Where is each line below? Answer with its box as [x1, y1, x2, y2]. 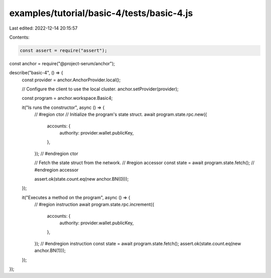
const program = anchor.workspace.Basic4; [22, 95, 113, 101]
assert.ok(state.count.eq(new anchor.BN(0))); [34, 176, 129, 182]
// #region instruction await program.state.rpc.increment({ [34, 201, 155, 208]
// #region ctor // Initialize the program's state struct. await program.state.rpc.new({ [34, 111, 207, 117]
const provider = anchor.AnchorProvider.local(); [22, 77, 121, 83]
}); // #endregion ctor [34, 151, 79, 157]
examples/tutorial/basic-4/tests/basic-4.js [9, 8, 193, 19]
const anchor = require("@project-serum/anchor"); [9, 60, 115, 66]
